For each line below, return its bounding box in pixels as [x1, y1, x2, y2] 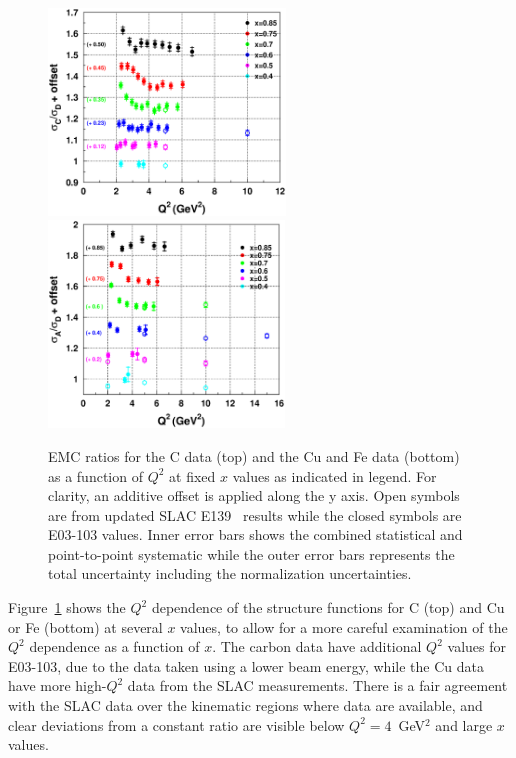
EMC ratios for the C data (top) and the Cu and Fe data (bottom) [48, 445, 460, 466]
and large [435, 714, 493, 735]
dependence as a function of [29, 636, 200, 657]
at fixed [169, 465, 216, 486]
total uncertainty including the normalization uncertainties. [48, 563, 412, 584]
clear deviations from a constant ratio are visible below [8, 714, 345, 735]
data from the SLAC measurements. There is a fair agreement [127, 675, 508, 696]
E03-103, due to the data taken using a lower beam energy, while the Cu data [8, 655, 484, 676]
